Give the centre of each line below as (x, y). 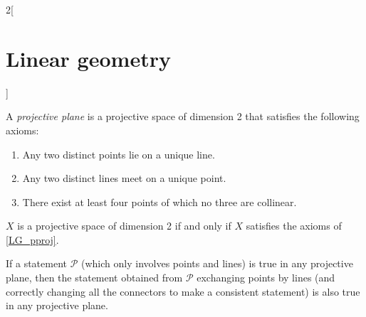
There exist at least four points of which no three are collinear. (160, 202)
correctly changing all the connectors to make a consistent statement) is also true (183, 291)
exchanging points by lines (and (266, 278)
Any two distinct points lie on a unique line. (119, 154)
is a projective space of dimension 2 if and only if (124, 226)
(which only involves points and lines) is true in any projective (217, 263)
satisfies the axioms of (294, 226)
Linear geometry (88, 58)
